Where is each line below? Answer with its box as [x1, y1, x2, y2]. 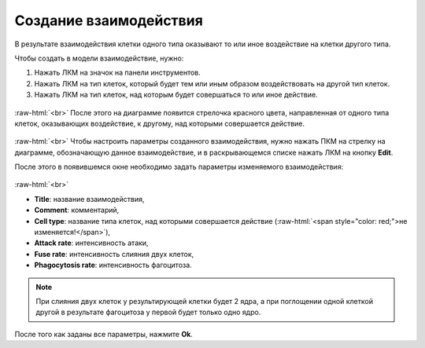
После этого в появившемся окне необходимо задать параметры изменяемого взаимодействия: [14, 162, 344, 172]
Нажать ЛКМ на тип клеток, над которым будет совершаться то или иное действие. [34, 90, 318, 100]
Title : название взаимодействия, [34, 194, 145, 203]
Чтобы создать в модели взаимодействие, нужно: [14, 53, 184, 63]
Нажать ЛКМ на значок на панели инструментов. [34, 68, 201, 78]
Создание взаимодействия [14, 12, 204, 29]
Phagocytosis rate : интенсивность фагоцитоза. [34, 260, 192, 270]
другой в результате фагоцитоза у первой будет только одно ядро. [35, 307, 261, 317]
